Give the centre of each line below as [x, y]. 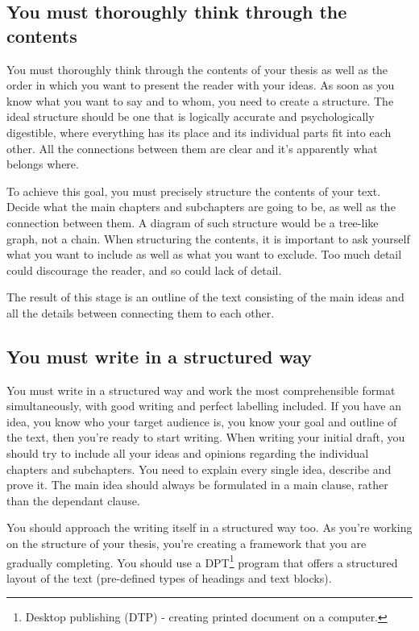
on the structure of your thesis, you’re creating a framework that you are [187, 544]
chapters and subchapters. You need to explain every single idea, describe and [199, 469]
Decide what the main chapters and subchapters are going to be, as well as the [201, 207]
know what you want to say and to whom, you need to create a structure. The [200, 100]
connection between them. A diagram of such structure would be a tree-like [193, 222]
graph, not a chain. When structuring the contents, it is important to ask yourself [208, 238]
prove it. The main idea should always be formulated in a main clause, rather [197, 485]
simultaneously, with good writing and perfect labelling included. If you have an [204, 406]
